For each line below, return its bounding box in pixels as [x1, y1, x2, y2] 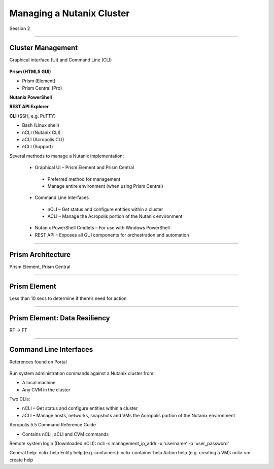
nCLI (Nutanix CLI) [22, 129, 61, 136]
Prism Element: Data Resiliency [9, 314, 110, 322]
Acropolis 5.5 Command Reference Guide [9, 422, 96, 428]
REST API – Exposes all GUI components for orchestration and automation [35, 231, 189, 238]
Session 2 [9, 25, 30, 31]
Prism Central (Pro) [22, 85, 62, 91]
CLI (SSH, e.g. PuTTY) [9, 113, 56, 119]
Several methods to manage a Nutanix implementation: [9, 153, 124, 159]
